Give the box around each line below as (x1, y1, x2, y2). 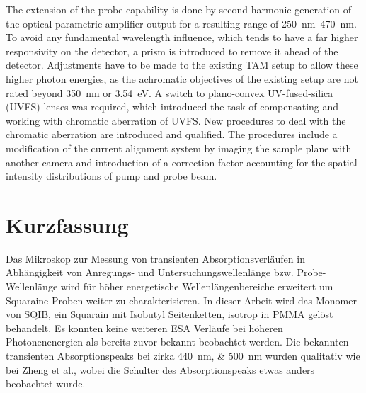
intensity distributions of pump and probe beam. (6, 169, 217, 183)
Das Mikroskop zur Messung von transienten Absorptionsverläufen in (6, 251, 305, 266)
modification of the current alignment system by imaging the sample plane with (6, 140, 352, 155)
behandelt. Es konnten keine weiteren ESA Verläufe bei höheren (6, 320, 283, 335)
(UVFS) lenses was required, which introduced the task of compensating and (6, 99, 339, 114)
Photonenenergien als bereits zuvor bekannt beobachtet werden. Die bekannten (6, 334, 349, 349)
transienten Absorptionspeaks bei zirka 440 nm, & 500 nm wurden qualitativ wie (6, 348, 360, 363)
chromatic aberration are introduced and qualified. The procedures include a (6, 127, 338, 142)
